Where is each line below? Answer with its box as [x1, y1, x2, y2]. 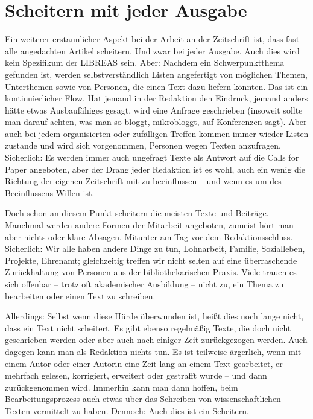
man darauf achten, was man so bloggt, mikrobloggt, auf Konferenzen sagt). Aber [5, 115, 307, 128]
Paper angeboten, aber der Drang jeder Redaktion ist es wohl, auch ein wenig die [5, 162, 305, 175]
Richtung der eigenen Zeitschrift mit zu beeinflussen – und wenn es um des [5, 174, 282, 187]
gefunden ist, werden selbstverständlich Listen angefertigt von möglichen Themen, [5, 68, 308, 80]
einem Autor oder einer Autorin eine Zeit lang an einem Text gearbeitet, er [5, 357, 283, 369]
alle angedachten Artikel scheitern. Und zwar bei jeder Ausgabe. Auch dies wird [5, 44, 300, 57]
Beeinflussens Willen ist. [5, 186, 95, 199]
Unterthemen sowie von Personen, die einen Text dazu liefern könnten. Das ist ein [5, 80, 308, 92]
